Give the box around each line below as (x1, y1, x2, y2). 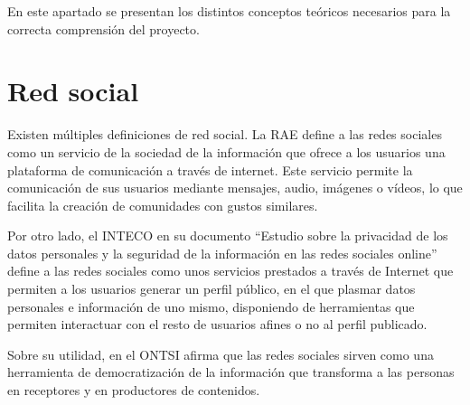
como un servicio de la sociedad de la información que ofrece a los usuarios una (7, 142, 446, 161)
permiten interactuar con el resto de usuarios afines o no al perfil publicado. (7, 315, 428, 334)
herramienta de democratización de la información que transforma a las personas (7, 363, 455, 381)
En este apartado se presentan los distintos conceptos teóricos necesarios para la (7, 2, 451, 20)
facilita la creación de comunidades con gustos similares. (7, 195, 318, 214)
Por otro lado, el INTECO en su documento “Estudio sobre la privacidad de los (7, 226, 448, 245)
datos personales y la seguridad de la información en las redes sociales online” (7, 243, 437, 262)
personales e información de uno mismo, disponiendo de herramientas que (7, 297, 415, 316)
